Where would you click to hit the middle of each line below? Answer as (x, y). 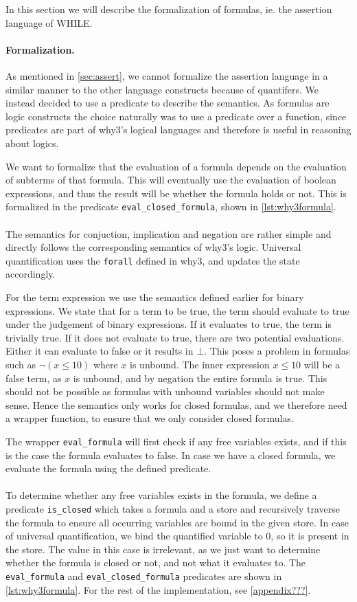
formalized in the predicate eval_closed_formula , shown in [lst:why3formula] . (171, 207)
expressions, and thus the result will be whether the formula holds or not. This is (176, 193)
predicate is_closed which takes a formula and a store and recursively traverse (173, 508)
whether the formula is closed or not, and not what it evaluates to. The (156, 562)
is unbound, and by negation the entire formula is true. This (200, 378)
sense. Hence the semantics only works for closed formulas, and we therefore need (176, 404)
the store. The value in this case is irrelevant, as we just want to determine (163, 549)
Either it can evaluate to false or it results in (100, 351)
